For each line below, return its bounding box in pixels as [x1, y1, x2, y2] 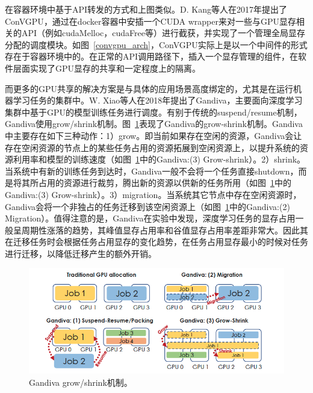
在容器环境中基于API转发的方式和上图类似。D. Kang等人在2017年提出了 [5, 3, 288, 15]
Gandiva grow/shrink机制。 [29, 376, 132, 388]
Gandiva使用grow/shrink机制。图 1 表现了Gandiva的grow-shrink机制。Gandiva [5, 117, 303, 130]
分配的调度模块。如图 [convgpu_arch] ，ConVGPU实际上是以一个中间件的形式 [5, 38, 308, 51]
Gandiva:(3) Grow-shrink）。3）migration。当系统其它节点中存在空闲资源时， [5, 188, 302, 200]
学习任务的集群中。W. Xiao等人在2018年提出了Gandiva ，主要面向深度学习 [13, 94, 303, 107]
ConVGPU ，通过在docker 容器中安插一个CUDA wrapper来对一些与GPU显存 [5, 14, 296, 27]
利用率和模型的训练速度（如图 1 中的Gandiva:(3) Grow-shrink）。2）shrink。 [13, 153, 306, 166]
